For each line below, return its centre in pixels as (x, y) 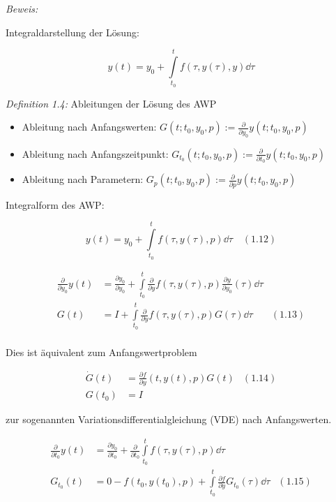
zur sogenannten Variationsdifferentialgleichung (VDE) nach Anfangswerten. (169, 419)
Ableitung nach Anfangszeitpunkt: (95, 153)
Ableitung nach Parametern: (83, 179)
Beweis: (22, 8)
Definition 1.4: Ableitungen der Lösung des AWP (111, 103)
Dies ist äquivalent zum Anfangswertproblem (101, 352)
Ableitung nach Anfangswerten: (89, 127)
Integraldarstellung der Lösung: (72, 32)
